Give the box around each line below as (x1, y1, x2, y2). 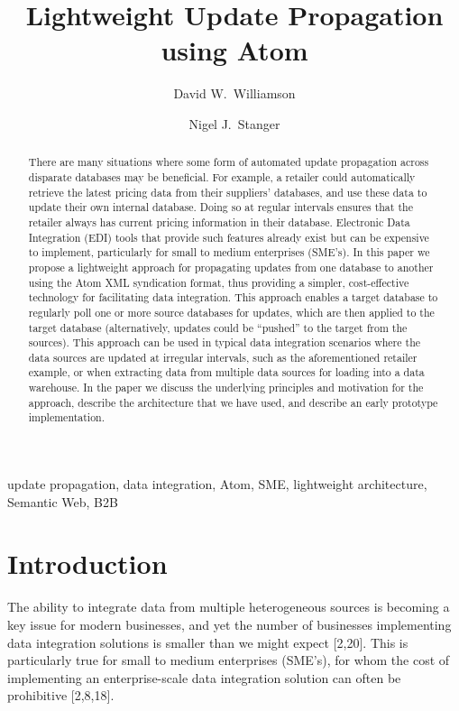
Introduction (7, 545, 168, 582)
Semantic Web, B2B (7, 492, 118, 511)
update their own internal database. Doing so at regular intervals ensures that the (28, 199, 413, 215)
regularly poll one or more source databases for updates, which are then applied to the (28, 304, 435, 319)
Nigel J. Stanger (188, 114, 280, 133)
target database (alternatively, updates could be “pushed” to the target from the (28, 319, 408, 335)
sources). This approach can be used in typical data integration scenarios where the (28, 335, 421, 350)
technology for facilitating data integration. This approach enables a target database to (28, 290, 438, 305)
